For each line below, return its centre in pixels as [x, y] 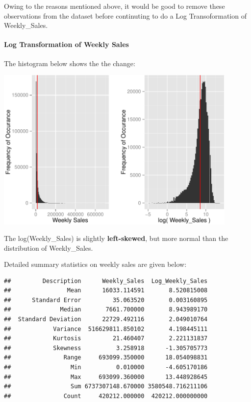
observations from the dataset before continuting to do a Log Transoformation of [125, 15]
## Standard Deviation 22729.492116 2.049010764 [106, 319]
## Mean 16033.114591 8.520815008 [106, 291]
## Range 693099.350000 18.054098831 [106, 358]
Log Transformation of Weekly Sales [66, 44]
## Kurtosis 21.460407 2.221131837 [106, 339]
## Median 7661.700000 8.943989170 [106, 310]
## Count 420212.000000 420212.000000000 [106, 396]
